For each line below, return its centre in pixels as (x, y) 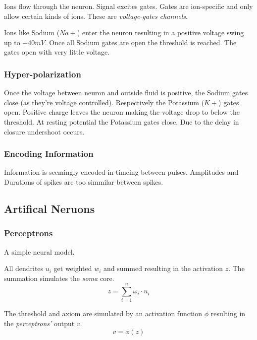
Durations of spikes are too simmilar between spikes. (84, 181)
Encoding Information (49, 154)
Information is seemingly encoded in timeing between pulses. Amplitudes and (121, 172)
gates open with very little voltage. (57, 52)
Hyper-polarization (43, 74)
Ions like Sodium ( (32, 33)
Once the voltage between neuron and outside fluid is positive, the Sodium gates (126, 93)
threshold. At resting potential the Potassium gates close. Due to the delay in (122, 121)
